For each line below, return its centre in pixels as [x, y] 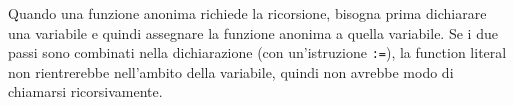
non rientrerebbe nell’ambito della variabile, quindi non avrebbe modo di [231, 71]
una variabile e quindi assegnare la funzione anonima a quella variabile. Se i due [253, 32]
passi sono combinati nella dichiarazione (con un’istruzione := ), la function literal [257, 52]
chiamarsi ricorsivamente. [85, 91]
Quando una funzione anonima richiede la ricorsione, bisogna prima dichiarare [247, 13]
